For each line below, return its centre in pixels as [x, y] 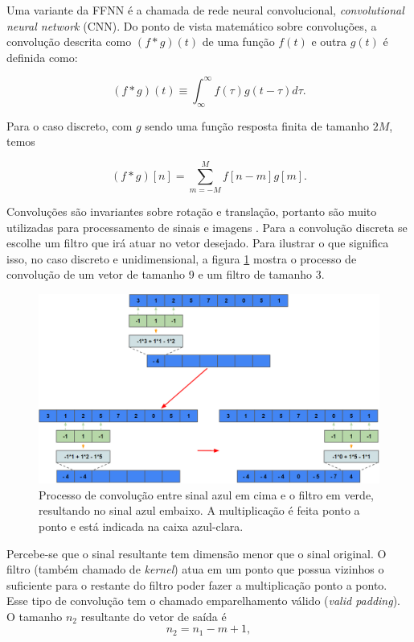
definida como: [42, 57]
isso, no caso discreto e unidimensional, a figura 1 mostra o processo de [182, 258]
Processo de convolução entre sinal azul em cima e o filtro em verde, [207, 494]
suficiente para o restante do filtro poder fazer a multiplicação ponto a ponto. [197, 584]
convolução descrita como [69, 41]
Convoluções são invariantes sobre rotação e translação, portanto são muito [192, 211]
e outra [329, 41]
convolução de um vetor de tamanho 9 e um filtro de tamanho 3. [166, 274]
